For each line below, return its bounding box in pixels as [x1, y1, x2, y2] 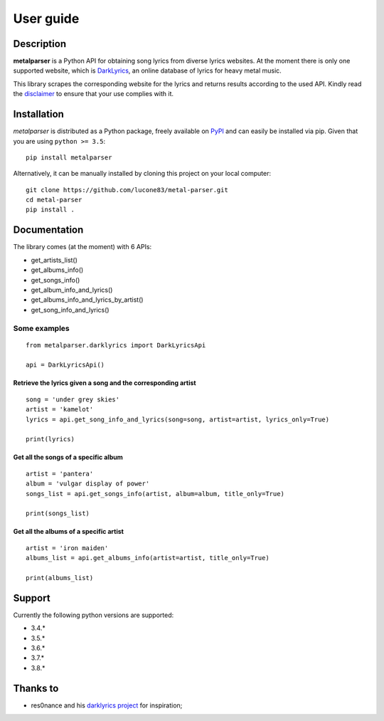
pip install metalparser [26, 153, 112, 162]
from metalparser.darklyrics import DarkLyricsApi [26, 341, 206, 349]
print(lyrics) [26, 435, 75, 443]
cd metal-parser [26, 196, 82, 204]
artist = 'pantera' [26, 470, 94, 478]
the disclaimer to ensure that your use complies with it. [13, 90, 174, 98]
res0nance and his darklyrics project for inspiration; [31, 701, 183, 710]
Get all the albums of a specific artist [13, 527, 124, 536]
